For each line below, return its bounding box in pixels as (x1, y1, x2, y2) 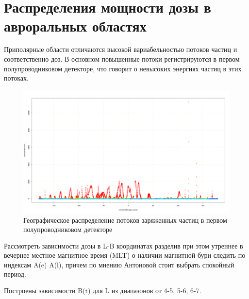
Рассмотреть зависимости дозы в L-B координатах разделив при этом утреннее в (4, 240, 243, 250)
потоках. (4, 73, 29, 83)
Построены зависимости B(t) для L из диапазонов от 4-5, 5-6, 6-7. (4, 285, 201, 296)
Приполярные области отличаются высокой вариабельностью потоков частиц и (4, 44, 237, 54)
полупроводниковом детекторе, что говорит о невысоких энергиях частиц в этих (4, 63, 242, 73)
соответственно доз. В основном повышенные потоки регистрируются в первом (4, 53, 240, 64)
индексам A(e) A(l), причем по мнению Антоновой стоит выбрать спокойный (4, 259, 234, 269)
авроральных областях (4, 16, 147, 36)
